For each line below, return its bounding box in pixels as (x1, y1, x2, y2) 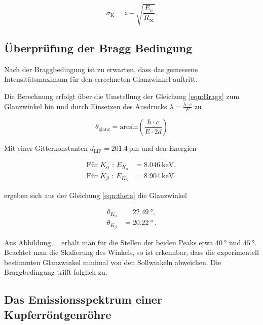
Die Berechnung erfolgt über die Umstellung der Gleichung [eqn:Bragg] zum (4, 90, 240, 101)
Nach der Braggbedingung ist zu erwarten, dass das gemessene (4, 63, 198, 74)
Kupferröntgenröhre (4, 306, 111, 322)
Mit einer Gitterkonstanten (4, 143, 88, 153)
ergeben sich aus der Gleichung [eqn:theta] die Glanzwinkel (4, 189, 187, 200)
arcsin (120, 123, 138, 131)
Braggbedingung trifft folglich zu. (4, 267, 107, 277)
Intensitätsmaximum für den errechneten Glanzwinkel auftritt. (4, 74, 198, 84)
